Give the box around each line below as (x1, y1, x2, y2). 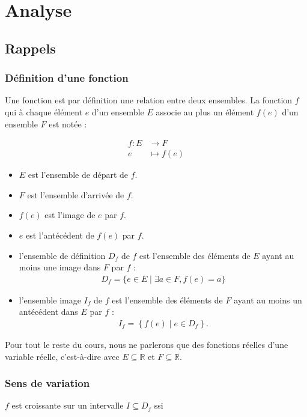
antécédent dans (19, 305, 78, 318)
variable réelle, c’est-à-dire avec (5, 350, 120, 362)
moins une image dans (19, 261, 101, 273)
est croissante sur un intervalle (11, 399, 124, 412)
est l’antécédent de (25, 229, 94, 241)
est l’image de (44, 208, 96, 221)
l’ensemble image (19, 293, 81, 306)
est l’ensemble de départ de (28, 168, 129, 181)
